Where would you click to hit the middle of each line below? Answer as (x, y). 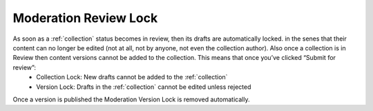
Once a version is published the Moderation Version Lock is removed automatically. (131, 99)
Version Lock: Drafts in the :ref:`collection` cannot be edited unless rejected (144, 87)
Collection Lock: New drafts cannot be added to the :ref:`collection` (132, 77)
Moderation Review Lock (85, 18)
